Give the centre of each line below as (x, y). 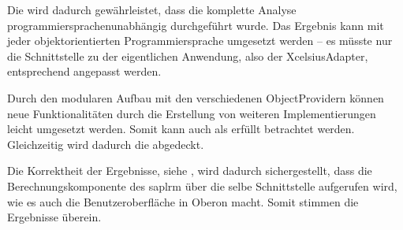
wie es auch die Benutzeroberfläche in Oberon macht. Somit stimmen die (183, 201)
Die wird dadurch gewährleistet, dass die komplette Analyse (152, 9)
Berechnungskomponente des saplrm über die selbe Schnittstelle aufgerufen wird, (202, 185)
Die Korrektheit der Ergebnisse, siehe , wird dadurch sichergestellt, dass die (190, 171)
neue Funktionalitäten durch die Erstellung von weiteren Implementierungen (192, 113)
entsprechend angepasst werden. (84, 71)
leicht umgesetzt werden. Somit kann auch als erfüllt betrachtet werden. (181, 129)
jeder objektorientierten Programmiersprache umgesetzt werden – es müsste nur (200, 41)
